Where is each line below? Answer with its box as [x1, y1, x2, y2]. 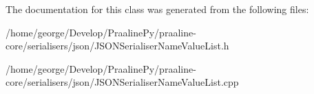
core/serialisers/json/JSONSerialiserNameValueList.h [6, 38, 229, 53]
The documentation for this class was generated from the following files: [6, 2, 309, 16]
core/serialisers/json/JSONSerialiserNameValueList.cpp [6, 75, 239, 89]
